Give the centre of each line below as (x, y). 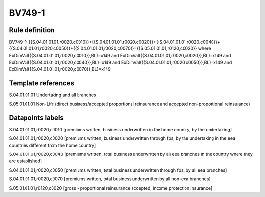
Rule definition (32, 30)
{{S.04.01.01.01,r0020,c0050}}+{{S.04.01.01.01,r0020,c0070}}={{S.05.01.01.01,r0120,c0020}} (103, 48)
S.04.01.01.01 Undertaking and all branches (53, 95)
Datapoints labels (36, 118)
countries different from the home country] (53, 145)
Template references (42, 83)
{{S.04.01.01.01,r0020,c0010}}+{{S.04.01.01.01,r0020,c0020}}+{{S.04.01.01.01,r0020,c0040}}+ (124, 42)
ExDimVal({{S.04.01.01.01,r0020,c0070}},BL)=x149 (60, 69)
